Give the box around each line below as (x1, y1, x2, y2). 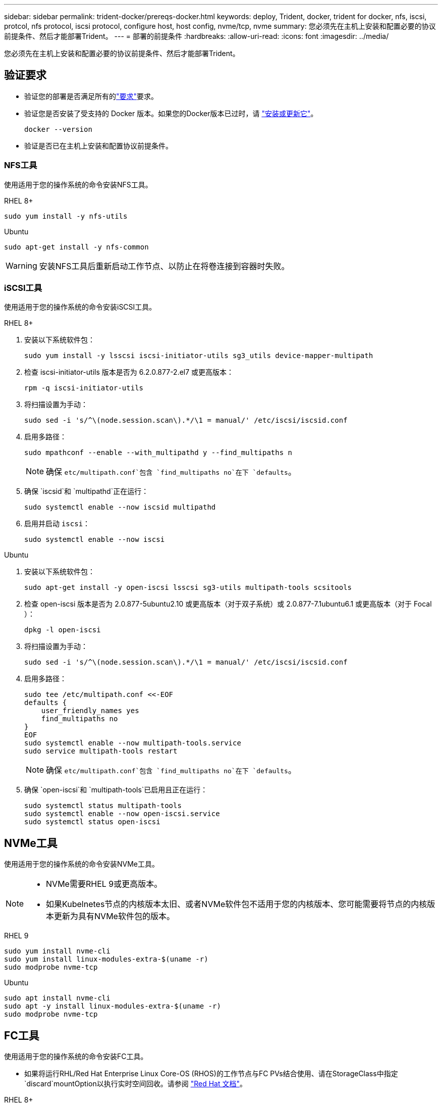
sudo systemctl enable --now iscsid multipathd (24, 503, 216, 512)
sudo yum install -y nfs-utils (4, 212, 128, 220)
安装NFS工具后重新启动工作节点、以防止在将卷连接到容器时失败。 (39, 261, 290, 271)
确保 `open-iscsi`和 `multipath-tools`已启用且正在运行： (24, 785, 208, 794)
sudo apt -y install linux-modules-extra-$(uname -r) (4, 1002, 221, 1011)
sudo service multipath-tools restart (24, 747, 178, 756)
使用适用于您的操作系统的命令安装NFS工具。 (4, 180, 152, 189)
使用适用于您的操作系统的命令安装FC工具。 (4, 1052, 148, 1061)
